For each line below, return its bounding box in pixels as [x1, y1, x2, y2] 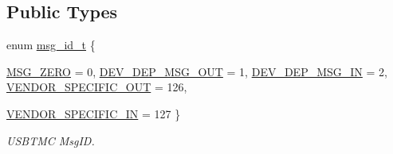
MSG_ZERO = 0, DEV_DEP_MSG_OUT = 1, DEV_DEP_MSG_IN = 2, [6, 63, 387, 79]
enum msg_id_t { [6, 37, 96, 53]
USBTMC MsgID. [6, 132, 95, 148]
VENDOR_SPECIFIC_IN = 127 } [6, 105, 181, 121]
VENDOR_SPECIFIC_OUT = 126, [6, 79, 187, 95]
